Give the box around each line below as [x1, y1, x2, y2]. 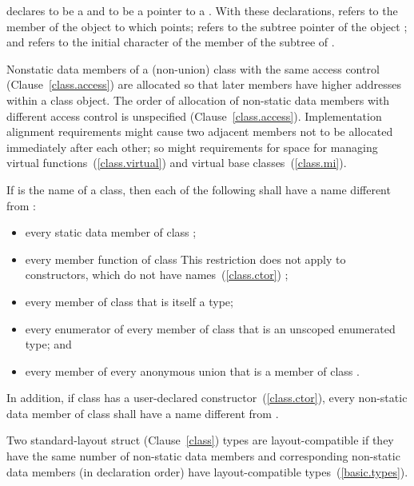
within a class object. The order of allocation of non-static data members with [6, 91, 390, 108]
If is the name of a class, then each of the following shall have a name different [6, 181, 391, 197]
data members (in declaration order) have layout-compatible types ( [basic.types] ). [6, 463, 408, 480]
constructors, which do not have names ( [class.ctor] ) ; [25, 266, 289, 283]
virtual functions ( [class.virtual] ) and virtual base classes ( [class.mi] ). [6, 154, 347, 171]
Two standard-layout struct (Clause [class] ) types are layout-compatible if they [6, 432, 394, 448]
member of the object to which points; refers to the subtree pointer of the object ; [6, 18, 408, 34]
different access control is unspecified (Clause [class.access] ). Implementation [6, 107, 382, 124]
